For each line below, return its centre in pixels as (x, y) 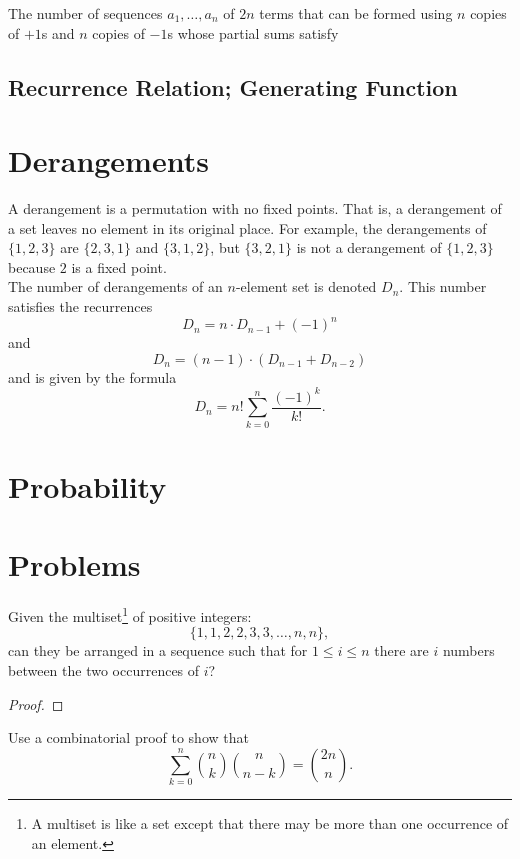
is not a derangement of (369, 247)
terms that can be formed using (356, 13)
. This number (443, 286)
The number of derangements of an (115, 286)
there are (401, 650)
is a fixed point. (119, 266)
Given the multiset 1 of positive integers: (130, 614)
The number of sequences (85, 13)
